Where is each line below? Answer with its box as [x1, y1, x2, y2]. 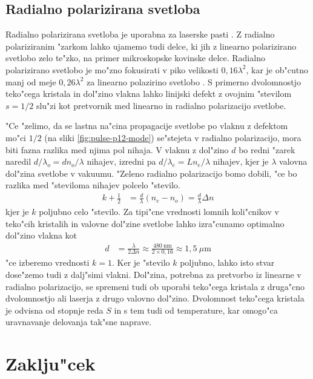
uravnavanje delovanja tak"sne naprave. [5, 315, 152, 328]
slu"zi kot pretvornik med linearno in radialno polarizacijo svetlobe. [36, 99, 286, 111]
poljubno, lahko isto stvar [180, 256, 275, 269]
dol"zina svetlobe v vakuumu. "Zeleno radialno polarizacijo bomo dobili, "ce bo [5, 166, 297, 179]
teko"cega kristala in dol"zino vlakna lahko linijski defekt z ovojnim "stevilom [5, 87, 292, 100]
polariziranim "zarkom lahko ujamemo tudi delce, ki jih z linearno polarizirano [5, 39, 297, 52]
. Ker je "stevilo [112, 256, 170, 269]
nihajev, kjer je [213, 155, 269, 168]
